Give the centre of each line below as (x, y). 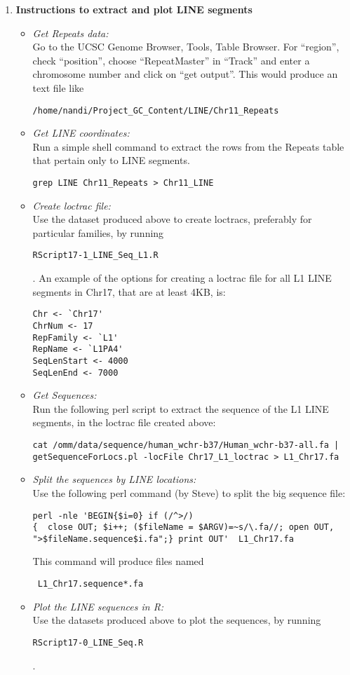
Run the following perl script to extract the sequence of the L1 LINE (181, 408)
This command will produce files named (118, 561)
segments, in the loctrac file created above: (124, 422)
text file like (58, 87)
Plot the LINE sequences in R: (98, 606)
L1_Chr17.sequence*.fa (90, 584)
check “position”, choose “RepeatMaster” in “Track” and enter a (171, 60)
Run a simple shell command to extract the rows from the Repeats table (188, 146)
